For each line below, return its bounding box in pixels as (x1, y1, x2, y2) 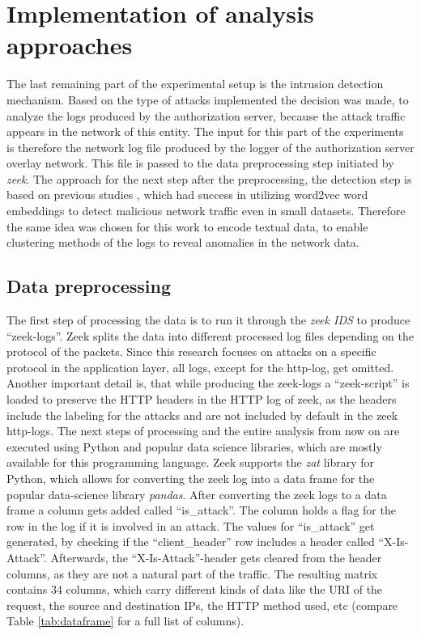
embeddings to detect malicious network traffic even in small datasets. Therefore (6, 202, 406, 219)
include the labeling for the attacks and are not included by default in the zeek (6, 406, 398, 423)
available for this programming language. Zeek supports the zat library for (6, 454, 375, 471)
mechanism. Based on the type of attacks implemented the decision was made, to (6, 91, 409, 108)
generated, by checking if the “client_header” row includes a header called (6, 533, 375, 550)
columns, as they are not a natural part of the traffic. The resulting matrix (6, 565, 378, 582)
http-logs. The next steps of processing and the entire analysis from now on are (6, 422, 400, 439)
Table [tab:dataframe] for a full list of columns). (6, 612, 245, 629)
